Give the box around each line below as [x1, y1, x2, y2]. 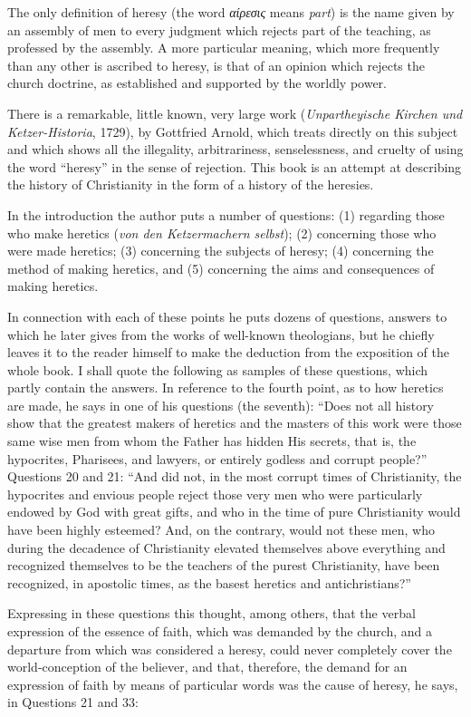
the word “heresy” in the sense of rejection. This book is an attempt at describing [7, 157, 462, 176]
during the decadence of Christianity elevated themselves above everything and [7, 538, 446, 557]
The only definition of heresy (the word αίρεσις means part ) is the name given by [7, 3, 455, 21]
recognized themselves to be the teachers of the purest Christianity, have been [7, 556, 440, 575]
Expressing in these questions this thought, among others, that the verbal [7, 604, 416, 623]
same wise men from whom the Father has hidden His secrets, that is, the [7, 431, 417, 451]
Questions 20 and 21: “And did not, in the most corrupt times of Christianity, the [7, 467, 462, 486]
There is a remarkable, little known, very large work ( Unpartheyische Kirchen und [7, 103, 463, 122]
